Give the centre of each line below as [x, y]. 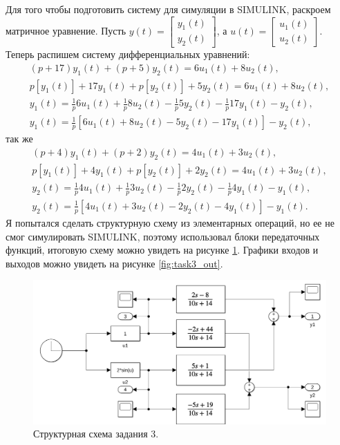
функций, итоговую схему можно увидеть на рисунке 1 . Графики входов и [162, 250]
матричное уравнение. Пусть [66, 30]
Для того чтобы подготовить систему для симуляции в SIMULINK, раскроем [168, 9]
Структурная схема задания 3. [96, 434]
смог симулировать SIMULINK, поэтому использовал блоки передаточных [163, 236]
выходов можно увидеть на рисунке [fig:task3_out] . [114, 263]
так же [19, 139]
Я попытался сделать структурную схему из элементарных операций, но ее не [170, 222]
